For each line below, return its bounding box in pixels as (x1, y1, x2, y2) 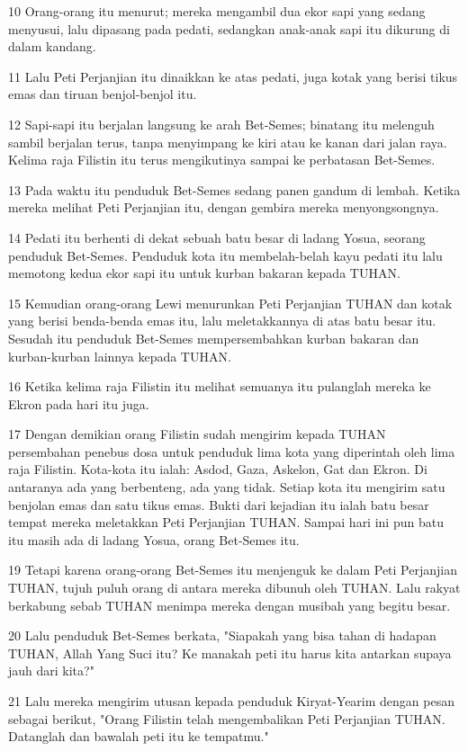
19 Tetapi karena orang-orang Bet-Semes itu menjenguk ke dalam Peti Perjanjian (8, 560, 457, 579)
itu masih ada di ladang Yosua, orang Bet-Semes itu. (8, 530, 300, 549)
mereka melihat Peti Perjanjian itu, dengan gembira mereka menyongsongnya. (8, 198, 439, 217)
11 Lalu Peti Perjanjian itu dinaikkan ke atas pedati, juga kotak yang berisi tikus (8, 67, 458, 85)
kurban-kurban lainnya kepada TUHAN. (8, 346, 231, 365)
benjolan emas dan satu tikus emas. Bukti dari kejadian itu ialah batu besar (8, 495, 429, 514)
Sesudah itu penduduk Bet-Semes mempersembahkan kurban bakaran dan (8, 328, 419, 347)
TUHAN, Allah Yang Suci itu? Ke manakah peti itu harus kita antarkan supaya (8, 643, 452, 662)
